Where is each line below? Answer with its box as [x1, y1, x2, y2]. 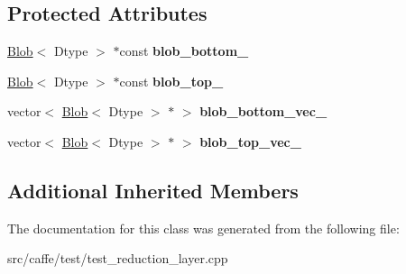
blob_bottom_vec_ [199, 102, 328, 121]
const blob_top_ [119, 71, 224, 90]
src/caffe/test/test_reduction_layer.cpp [7, 249, 228, 268]
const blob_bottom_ [119, 41, 249, 60]
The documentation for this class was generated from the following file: [7, 218, 400, 237]
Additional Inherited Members [7, 176, 299, 204]
